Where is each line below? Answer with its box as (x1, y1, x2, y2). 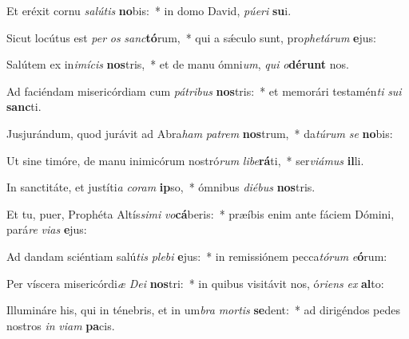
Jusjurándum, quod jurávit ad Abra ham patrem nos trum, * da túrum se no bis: (6, 124, 393, 141)
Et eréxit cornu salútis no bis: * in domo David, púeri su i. (6, 2, 292, 18)
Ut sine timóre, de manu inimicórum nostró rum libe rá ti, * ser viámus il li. (6, 152, 364, 168)
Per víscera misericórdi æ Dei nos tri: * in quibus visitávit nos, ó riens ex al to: (6, 274, 384, 291)
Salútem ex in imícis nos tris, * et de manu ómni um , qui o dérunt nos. (6, 56, 349, 73)
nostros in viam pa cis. (6, 317, 115, 333)
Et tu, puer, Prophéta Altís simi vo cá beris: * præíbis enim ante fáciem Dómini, (6, 205, 395, 222)
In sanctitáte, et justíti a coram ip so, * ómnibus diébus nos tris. (6, 179, 316, 195)
